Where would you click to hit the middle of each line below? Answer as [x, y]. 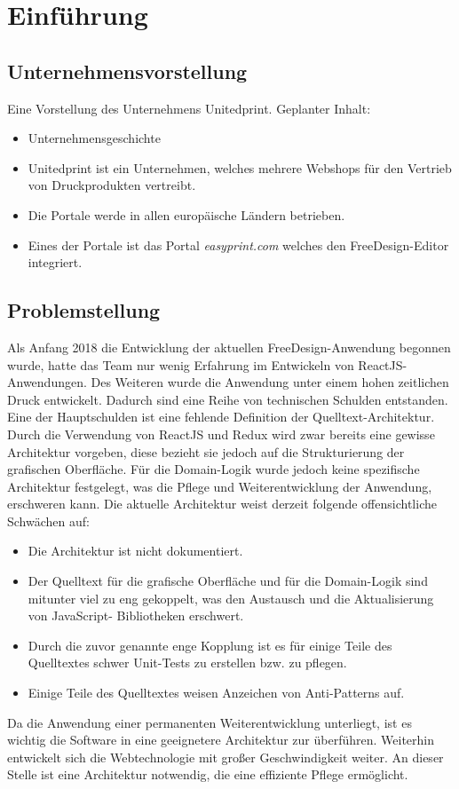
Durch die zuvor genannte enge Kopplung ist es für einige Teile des [210, 645]
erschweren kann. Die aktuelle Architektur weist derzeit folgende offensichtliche [222, 504]
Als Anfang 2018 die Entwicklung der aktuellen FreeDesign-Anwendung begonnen [229, 347]
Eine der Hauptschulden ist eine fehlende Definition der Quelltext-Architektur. [221, 417]
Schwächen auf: [48, 521]
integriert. [55, 262]
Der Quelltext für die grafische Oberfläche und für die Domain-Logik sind [228, 581]
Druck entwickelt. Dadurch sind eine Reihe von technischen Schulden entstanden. [228, 399]
